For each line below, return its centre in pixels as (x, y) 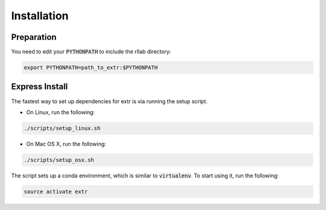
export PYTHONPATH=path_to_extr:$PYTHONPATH (91, 68)
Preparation (34, 37)
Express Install (40, 87)
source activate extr (56, 191)
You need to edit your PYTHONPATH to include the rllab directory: (91, 52)
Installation (40, 16)
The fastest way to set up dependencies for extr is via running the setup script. (109, 101)
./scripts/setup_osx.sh (59, 160)
